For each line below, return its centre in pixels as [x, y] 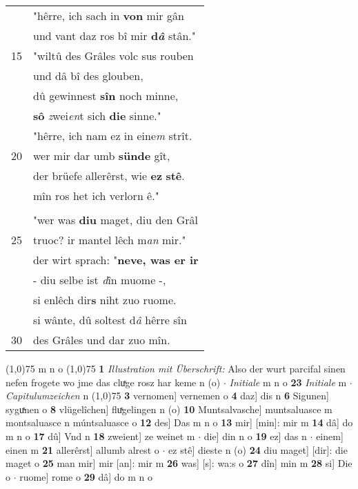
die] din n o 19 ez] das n [255, 436]
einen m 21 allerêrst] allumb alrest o [82, 449]
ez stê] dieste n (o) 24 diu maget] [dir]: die [258, 449]
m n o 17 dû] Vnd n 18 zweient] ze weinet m [100, 436]
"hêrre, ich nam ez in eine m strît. [113, 136]
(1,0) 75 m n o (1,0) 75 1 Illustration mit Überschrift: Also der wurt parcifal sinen [176, 368]
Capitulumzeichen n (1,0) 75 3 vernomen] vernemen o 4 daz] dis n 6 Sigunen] [167, 396]
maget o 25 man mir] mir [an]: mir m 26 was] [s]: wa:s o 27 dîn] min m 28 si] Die [179, 463]
